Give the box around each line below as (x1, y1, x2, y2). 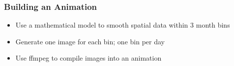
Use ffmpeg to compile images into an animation (15, 53, 162, 63)
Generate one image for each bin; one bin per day (15, 36, 165, 46)
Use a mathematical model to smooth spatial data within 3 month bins (15, 20, 230, 30)
